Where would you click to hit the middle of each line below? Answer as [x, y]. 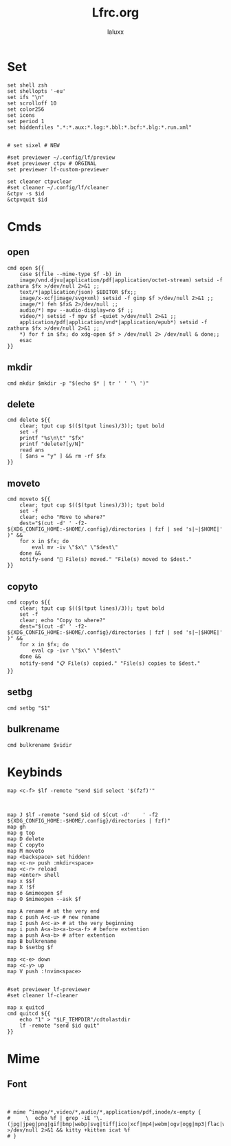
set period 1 [26, 121]
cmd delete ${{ [29, 420]
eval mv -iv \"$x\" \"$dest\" [75, 548]
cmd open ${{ [26, 268]
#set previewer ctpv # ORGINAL [52, 163]
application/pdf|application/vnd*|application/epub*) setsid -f [113, 322]
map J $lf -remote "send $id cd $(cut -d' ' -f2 [82, 815]
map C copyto [26, 845]
